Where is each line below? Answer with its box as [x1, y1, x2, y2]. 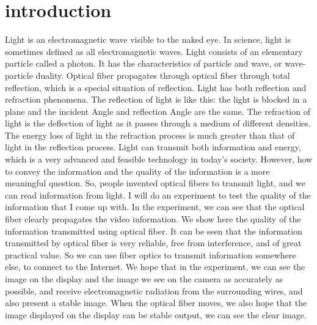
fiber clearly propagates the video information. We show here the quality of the [5, 213, 301, 225]
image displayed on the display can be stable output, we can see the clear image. [5, 308, 307, 321]
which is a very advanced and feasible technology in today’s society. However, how [5, 153, 313, 166]
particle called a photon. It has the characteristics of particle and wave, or [5, 57, 282, 70]
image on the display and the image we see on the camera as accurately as [5, 272, 283, 285]
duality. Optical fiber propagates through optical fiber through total [35, 68, 290, 81]
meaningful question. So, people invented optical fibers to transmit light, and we [5, 177, 305, 189]
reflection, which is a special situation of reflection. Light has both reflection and [5, 81, 307, 93]
